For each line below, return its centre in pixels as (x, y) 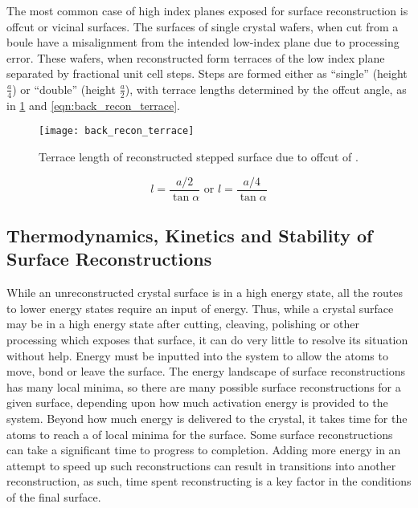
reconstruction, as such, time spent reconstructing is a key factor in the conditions (209, 481)
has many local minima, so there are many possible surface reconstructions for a (204, 386)
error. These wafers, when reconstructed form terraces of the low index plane (196, 57)
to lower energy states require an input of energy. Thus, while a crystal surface (200, 308)
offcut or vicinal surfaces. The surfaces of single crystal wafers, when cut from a (203, 26)
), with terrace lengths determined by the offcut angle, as (266, 89)
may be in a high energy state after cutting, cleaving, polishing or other (183, 324)
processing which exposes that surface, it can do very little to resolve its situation (207, 340)
